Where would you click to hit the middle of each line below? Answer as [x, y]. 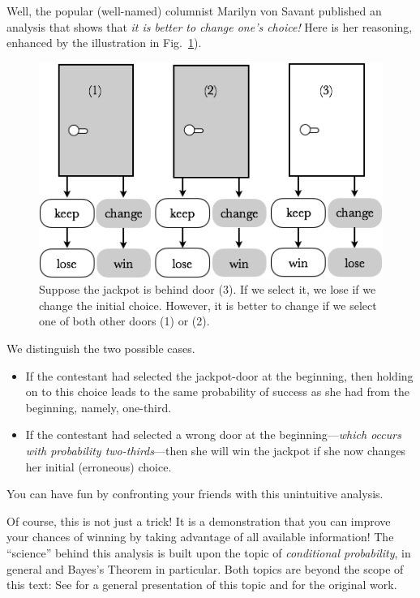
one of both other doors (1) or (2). [124, 321]
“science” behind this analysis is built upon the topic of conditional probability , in [209, 553]
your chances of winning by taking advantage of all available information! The [200, 537]
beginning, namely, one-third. [99, 407]
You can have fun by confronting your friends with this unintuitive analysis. [195, 494]
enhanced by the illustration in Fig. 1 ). [104, 43]
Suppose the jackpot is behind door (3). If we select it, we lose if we [208, 289]
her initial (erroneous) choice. [99, 466]
